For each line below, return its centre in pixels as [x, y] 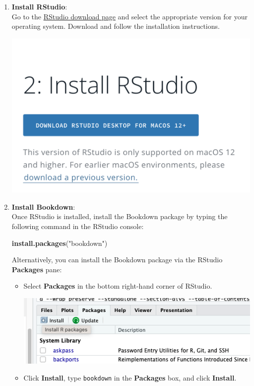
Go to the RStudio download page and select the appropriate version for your [129, 16]
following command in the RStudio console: [78, 226]
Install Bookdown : [43, 206]
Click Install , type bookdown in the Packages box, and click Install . [130, 377]
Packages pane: [37, 269]
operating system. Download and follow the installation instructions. [116, 26]
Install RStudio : [39, 6]
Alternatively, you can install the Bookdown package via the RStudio [117, 260]
